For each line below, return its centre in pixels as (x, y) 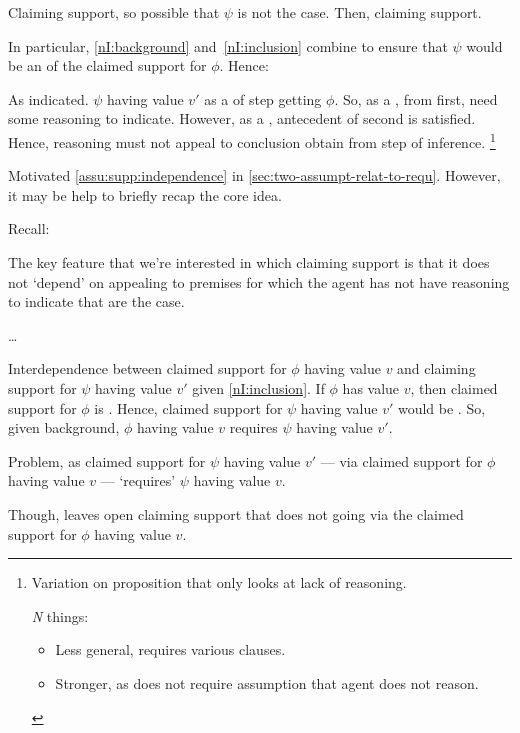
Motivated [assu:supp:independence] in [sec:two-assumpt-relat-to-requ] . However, (254, 175)
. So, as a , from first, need (416, 98)
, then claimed (454, 387)
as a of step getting (263, 98)
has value (371, 387)
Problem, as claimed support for (107, 460)
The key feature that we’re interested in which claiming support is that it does (249, 262)
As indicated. (48, 98)
